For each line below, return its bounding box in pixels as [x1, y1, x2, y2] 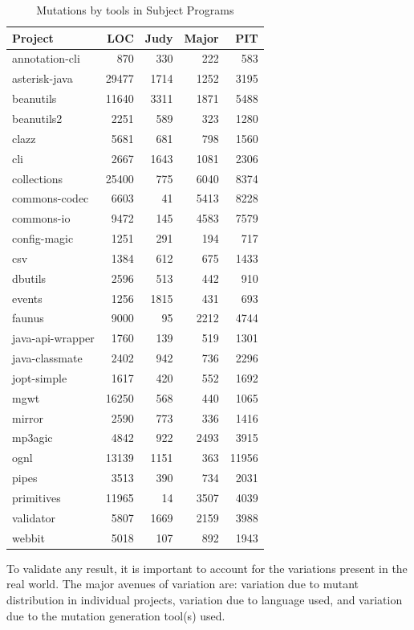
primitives [12, 489, 61, 505]
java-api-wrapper [12, 329, 95, 346]
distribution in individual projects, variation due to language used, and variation [6, 591, 403, 607]
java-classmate [12, 350, 83, 366]
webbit [12, 529, 45, 546]
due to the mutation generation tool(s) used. [6, 607, 225, 624]
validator [12, 509, 56, 526]
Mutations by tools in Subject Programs [36, 2, 234, 18]
